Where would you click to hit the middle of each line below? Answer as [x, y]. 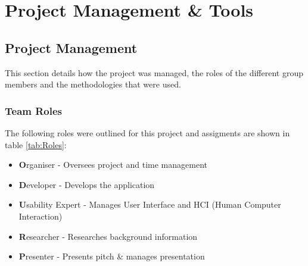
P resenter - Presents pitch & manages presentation [112, 256]
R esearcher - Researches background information [108, 236]
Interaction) [41, 216]
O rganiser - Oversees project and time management [113, 165]
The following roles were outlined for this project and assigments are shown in [147, 132]
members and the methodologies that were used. [93, 84]
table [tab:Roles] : [36, 144]
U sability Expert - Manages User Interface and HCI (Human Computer [150, 204]
